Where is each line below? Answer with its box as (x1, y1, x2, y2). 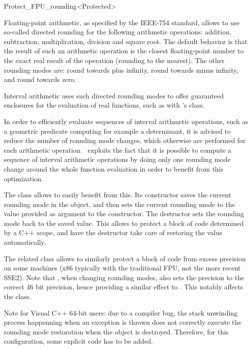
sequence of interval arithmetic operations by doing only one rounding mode (4, 154, 231, 164)
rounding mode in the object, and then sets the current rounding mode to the (4, 199, 235, 209)
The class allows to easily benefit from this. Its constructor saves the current (4, 190, 231, 200)
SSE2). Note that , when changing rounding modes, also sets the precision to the (4, 272, 244, 282)
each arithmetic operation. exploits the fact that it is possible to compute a (4, 144, 232, 155)
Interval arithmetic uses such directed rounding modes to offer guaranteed (4, 90, 224, 100)
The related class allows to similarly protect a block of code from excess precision (4, 253, 246, 263)
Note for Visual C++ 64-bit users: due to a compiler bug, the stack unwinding (4, 307, 238, 317)
